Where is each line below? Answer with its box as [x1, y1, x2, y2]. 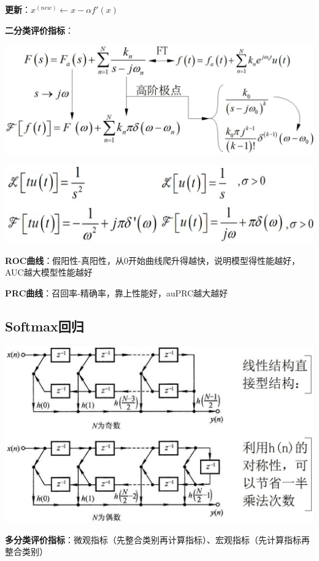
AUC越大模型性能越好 [5, 266, 93, 279]
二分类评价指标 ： [5, 23, 74, 36]
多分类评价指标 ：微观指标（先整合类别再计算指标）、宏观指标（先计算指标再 [5, 533, 310, 546]
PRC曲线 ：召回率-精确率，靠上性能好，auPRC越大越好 [5, 286, 228, 299]
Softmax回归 [5, 316, 84, 335]
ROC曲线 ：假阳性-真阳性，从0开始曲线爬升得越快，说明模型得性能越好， [5, 253, 301, 266]
